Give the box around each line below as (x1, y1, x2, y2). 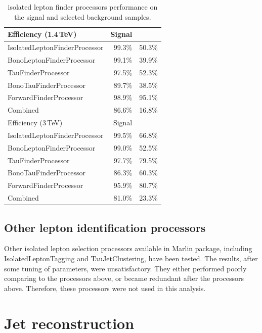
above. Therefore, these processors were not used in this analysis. (4, 282, 206, 293)
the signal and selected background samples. (14, 11, 151, 22)
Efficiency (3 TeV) (8, 117, 63, 128)
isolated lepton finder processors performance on (8, 2, 158, 12)
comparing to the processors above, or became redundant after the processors (4, 273, 244, 283)
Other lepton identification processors (4, 219, 206, 235)
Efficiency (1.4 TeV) (8, 29, 77, 39)
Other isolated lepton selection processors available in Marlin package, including (4, 243, 252, 254)
